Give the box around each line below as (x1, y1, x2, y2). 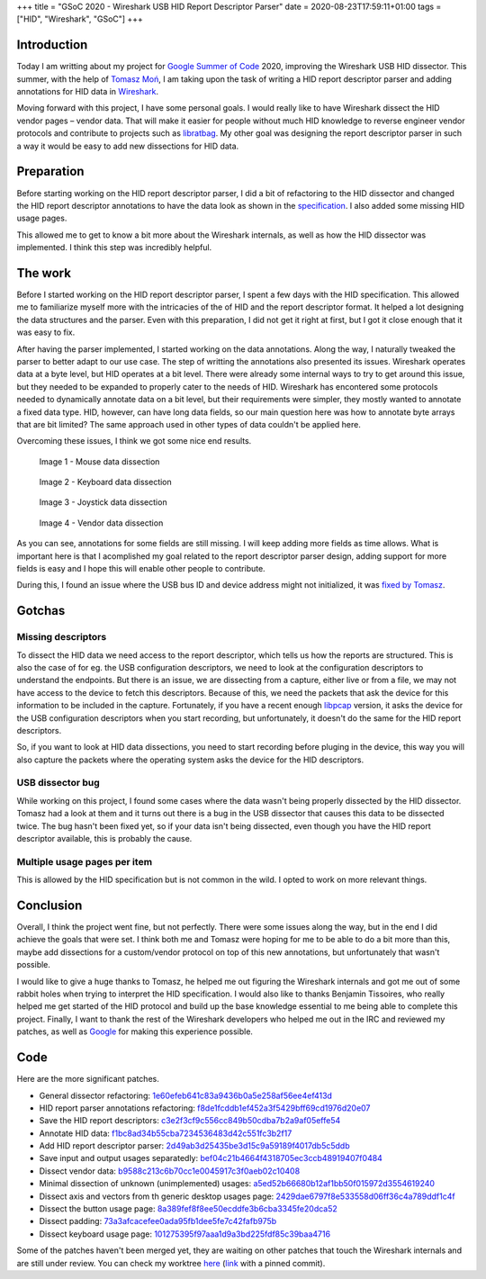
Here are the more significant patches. (16, 1074, 159, 1085)
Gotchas (16, 603, 66, 618)
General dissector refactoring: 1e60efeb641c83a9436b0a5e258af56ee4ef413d (39, 1090, 333, 1101)
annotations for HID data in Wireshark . (16, 86, 159, 97)
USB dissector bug (16, 777, 101, 789)
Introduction (16, 37, 88, 53)
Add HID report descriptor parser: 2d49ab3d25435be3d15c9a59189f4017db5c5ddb (39, 1140, 350, 1151)
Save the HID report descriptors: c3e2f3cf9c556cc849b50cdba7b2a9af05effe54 (39, 1115, 341, 1126)
